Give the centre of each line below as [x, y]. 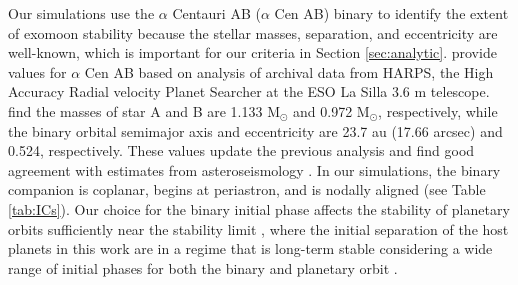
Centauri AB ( [216, 13]
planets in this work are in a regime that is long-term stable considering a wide [250, 248]
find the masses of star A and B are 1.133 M [144, 110]
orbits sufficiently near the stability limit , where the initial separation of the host [258, 228]
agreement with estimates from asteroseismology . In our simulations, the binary [254, 169]
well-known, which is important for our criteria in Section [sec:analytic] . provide [252, 52]
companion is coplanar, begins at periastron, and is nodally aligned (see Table [247, 189]
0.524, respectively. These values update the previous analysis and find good [241, 150]
